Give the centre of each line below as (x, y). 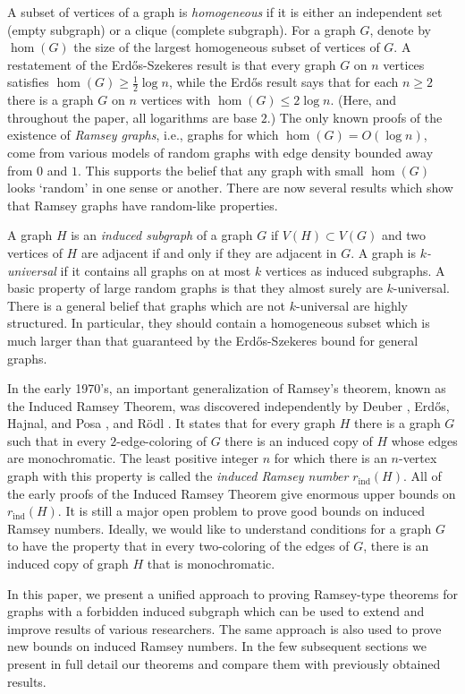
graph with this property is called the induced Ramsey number (178, 476)
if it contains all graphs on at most (156, 270)
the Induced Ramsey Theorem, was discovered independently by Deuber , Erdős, (228, 405)
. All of (422, 476)
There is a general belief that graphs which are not (147, 305)
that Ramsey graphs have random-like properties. (143, 205)
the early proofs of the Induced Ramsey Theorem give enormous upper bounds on (232, 493)
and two (404, 235)
